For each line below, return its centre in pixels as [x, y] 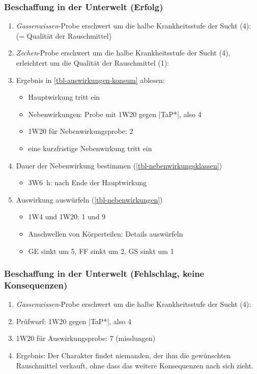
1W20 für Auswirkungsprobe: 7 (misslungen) [86, 338]
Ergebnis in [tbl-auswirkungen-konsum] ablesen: [90, 80]
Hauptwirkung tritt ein [64, 97]
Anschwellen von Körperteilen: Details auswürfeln [106, 233]
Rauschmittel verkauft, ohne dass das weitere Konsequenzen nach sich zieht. [135, 365]
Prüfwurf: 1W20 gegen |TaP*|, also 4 [74, 321]
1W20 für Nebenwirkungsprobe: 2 [81, 131]
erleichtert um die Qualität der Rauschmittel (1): [93, 63]
